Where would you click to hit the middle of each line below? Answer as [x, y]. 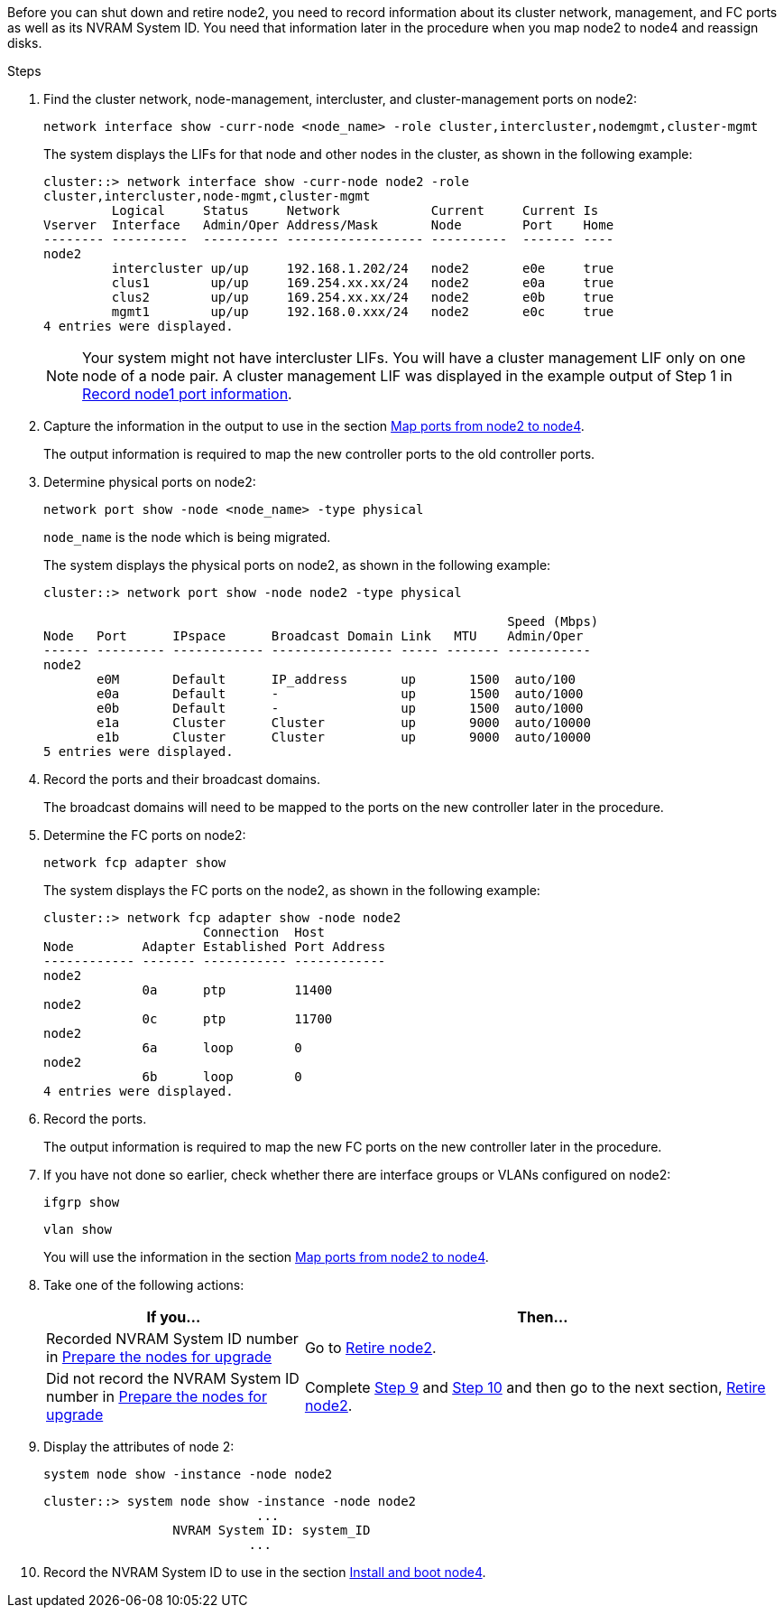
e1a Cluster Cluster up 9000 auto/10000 [344, 723]
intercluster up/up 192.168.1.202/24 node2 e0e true [363, 268]
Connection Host [264, 932]
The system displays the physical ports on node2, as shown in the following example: [297, 565]
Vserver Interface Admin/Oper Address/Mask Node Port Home [329, 225]
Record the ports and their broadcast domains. [182, 779]
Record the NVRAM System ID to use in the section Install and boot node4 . [265, 1572]
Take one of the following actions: [144, 1285]
